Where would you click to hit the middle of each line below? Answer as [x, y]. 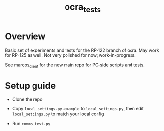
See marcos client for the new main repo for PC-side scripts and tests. [75, 65]
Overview [25, 36]
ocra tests [83, 8]
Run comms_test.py [31, 124]
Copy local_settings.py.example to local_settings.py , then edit [78, 109]
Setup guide [31, 86]
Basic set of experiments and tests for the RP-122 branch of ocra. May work [82, 50]
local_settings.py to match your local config [58, 114]
